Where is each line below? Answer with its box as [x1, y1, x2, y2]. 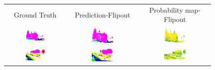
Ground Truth [14, 9, 57, 19]
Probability [149, 4, 183, 15]
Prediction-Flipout [75, 9, 130, 19]
